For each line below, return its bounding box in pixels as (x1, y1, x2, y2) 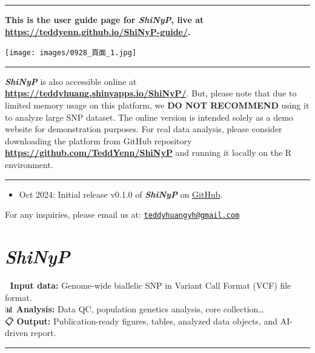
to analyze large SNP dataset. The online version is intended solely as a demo (5, 110, 293, 123)
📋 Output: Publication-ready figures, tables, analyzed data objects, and (5, 314, 277, 327)
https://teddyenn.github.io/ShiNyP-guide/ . (5, 25, 191, 38)
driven (5, 326, 28, 339)
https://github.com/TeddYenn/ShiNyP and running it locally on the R (5, 146, 292, 159)
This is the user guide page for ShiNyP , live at (5, 13, 204, 25)
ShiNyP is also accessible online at (5, 75, 137, 87)
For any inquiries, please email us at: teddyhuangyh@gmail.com (5, 208, 240, 221)
